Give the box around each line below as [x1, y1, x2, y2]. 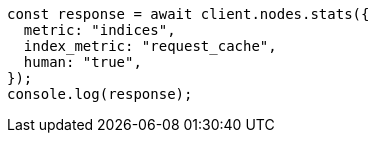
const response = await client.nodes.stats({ [7, 6, 370, 22]
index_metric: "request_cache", [23, 38, 277, 54]
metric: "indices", [23, 22, 176, 38]
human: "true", [23, 54, 142, 70]
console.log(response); [7, 86, 193, 102]
